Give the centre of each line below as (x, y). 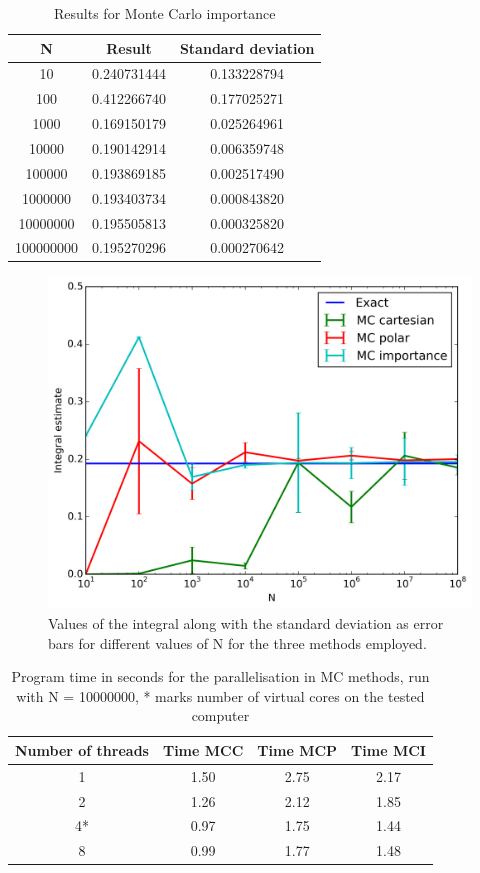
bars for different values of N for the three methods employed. (237, 642)
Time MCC (203, 749)
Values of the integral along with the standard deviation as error (246, 622)
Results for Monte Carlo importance (165, 13)
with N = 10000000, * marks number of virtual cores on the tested (220, 695)
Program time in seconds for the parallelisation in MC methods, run (220, 676)
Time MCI (388, 749)
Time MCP (297, 749)
